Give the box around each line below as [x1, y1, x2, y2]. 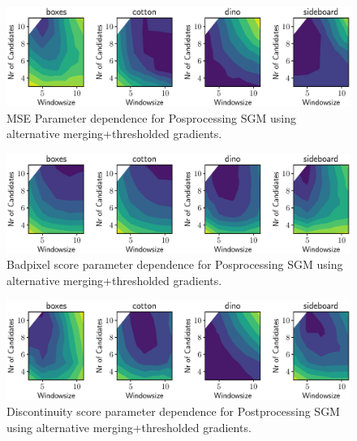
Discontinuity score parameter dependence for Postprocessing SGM [6, 403, 340, 420]
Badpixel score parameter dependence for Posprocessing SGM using [6, 256, 343, 273]
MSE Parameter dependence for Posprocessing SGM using [6, 109, 296, 126]
